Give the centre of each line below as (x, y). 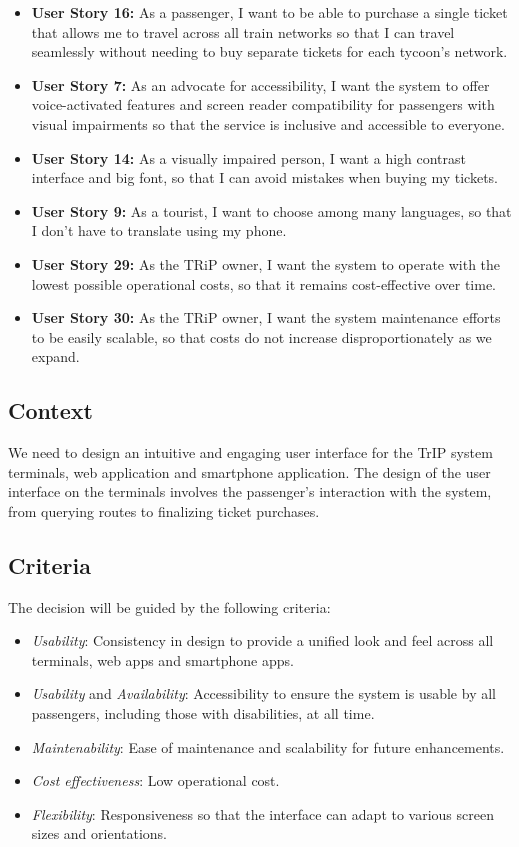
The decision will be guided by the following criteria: (169, 606)
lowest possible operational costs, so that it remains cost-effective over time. (263, 283)
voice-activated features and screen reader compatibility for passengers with (263, 104)
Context (50, 410)
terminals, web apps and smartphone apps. (162, 659)
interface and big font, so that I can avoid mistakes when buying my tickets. (265, 177)
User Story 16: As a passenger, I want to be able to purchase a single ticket (269, 12)
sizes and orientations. (99, 833)
